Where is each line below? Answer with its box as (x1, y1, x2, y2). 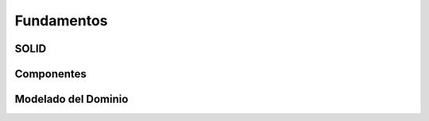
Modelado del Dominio (14, 93, 129, 106)
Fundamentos (14, 12, 108, 29)
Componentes (14, 67, 87, 81)
